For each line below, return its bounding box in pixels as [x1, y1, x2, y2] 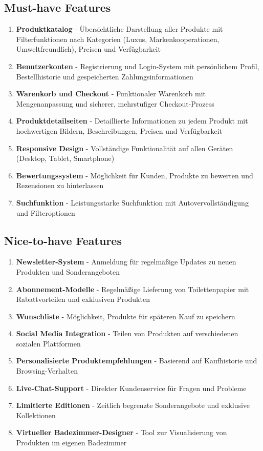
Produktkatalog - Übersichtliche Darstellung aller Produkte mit [16, 24, 223, 34]
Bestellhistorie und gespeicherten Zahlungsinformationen [16, 71, 193, 81]
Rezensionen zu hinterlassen [16, 180, 104, 191]
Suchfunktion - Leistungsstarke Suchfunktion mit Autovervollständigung [16, 197, 249, 208]
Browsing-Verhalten [16, 365, 78, 376]
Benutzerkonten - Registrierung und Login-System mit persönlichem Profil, [16, 60, 259, 71]
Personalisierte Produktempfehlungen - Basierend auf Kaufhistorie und [16, 355, 257, 366]
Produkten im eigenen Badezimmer [16, 437, 127, 448]
